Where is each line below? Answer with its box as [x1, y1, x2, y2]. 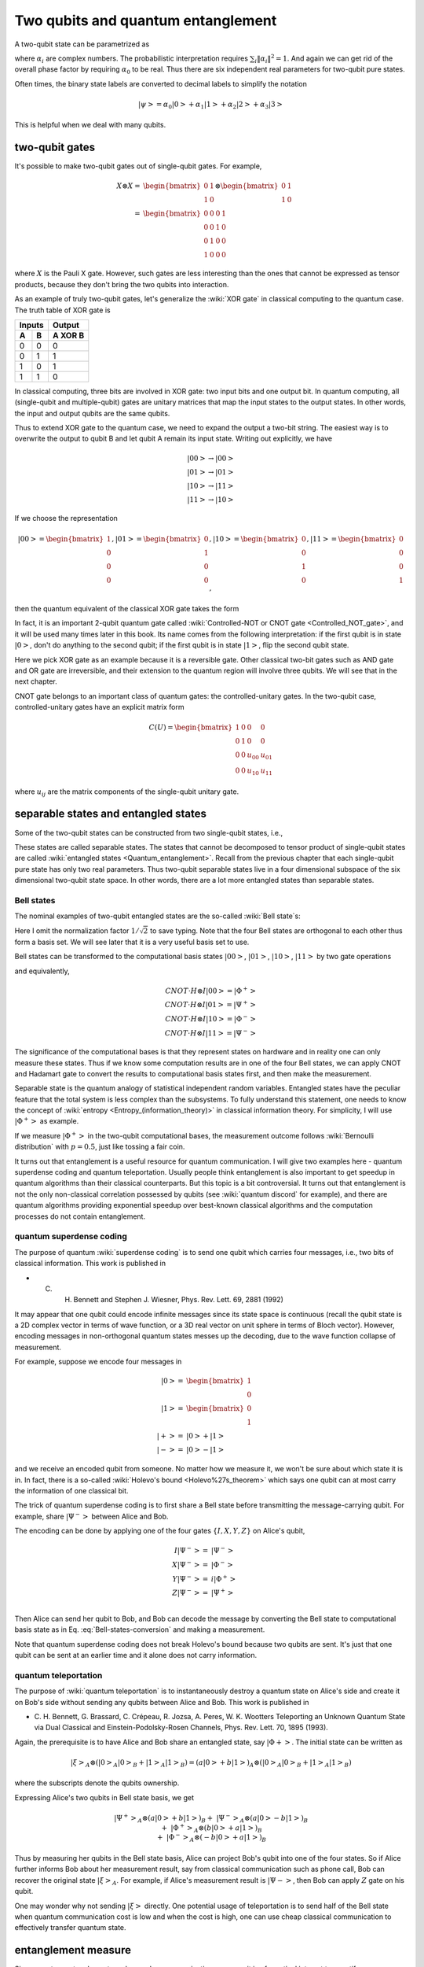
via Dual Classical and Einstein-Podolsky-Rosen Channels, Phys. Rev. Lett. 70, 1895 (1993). [34, 1723, 329, 1733]
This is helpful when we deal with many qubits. [14, 120, 166, 130]
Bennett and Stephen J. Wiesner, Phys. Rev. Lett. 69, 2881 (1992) [73, 1295, 284, 1305]
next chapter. [14, 677, 58, 686]
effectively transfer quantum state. [14, 1923, 126, 1932]
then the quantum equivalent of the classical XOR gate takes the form [14, 604, 239, 614]
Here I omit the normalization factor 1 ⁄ [14, 925, 139, 936]
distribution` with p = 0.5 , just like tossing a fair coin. [14, 1142, 185, 1152]
